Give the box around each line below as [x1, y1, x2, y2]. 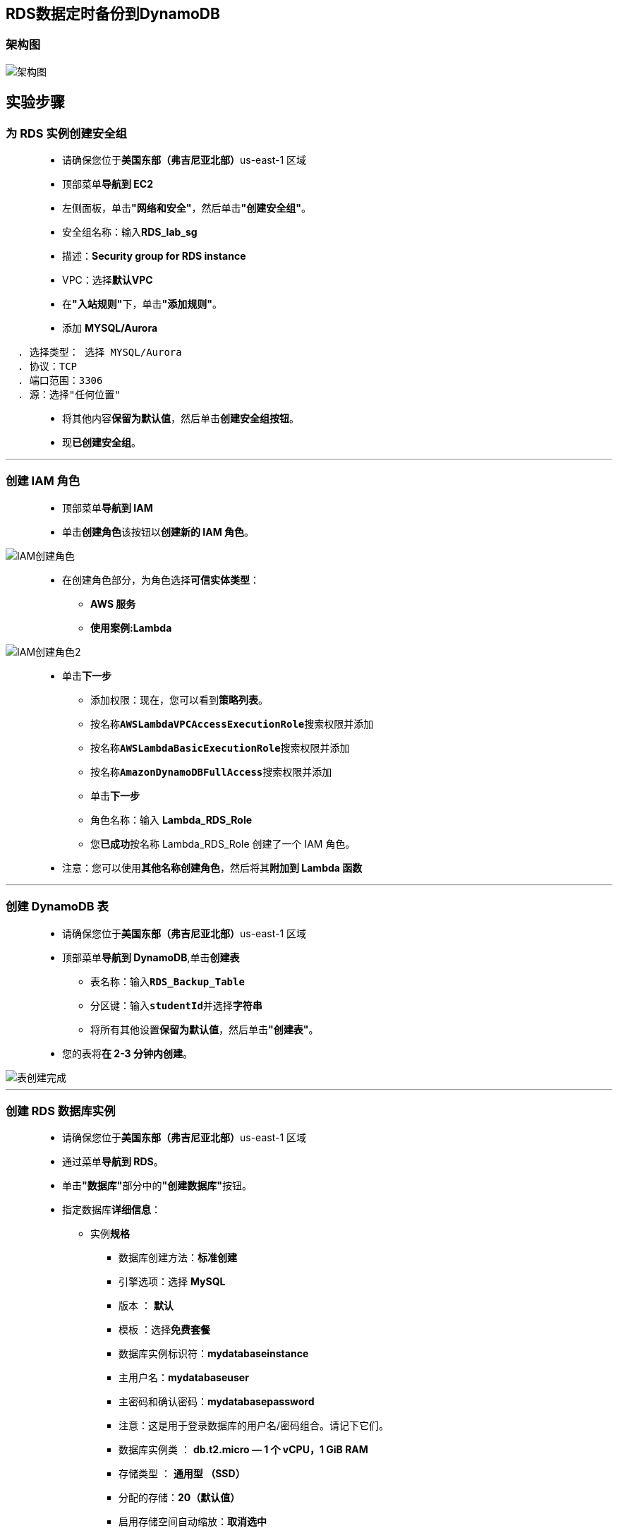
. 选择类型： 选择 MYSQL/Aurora [17, 347, 182, 359]
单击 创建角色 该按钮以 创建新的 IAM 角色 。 [62, 525, 255, 538]
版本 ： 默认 [119, 1299, 174, 1312]
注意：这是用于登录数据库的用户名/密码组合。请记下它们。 [119, 1419, 389, 1432]
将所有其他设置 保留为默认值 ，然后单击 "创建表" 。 [90, 1023, 319, 1035]
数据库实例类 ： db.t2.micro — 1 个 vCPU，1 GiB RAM [119, 1443, 368, 1456]
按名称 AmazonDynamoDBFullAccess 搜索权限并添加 [90, 765, 332, 778]
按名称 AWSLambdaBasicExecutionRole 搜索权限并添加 [90, 741, 350, 754]
